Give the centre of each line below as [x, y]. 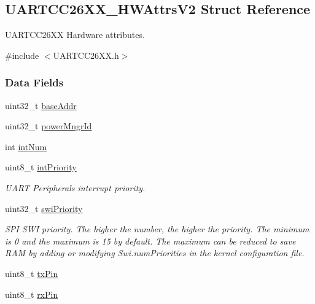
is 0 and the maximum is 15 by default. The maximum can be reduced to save [150, 241]
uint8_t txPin [32, 273]
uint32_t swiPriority [44, 208]
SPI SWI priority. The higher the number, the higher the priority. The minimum [157, 229]
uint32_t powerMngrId [49, 126]
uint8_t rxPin [32, 294]
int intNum [26, 146]
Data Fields [34, 82]
